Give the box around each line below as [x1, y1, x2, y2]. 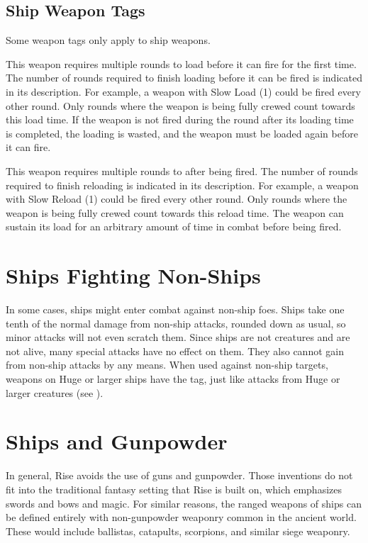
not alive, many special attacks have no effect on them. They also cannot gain [6, 343, 344, 358]
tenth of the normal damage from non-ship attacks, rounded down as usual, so [6, 315, 346, 330]
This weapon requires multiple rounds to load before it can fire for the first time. [6, 56, 357, 71]
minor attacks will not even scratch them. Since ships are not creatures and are [6, 330, 350, 345]
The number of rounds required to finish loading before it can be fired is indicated [6, 70, 362, 85]
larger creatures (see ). [6, 385, 104, 400]
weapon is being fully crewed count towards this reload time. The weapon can [6, 205, 344, 220]
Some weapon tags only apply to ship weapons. [6, 33, 211, 47]
